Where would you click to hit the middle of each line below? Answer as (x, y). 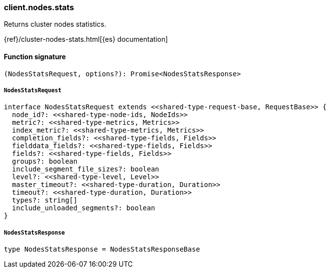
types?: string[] (45, 200)
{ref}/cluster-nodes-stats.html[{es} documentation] (86, 39)
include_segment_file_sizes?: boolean (86, 169)
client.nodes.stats (39, 7)
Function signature (35, 56)
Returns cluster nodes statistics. (55, 24)
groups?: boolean (45, 161)
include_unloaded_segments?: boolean (83, 208)
